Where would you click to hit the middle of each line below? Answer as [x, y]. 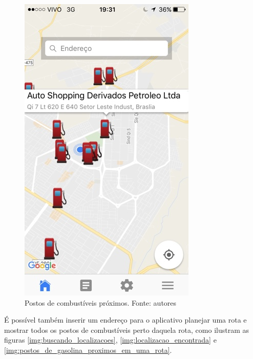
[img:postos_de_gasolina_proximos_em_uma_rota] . [88, 350]
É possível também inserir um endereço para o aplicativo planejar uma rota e [125, 320]
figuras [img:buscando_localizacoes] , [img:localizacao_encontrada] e [110, 340]
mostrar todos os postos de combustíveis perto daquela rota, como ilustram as [127, 330]
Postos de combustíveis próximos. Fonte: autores [101, 302]
